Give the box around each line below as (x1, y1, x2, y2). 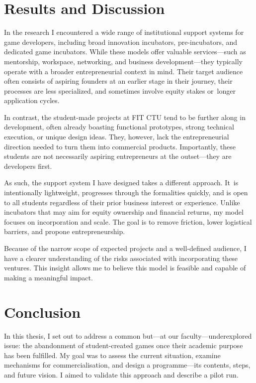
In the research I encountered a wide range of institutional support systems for (4, 27, 244, 37)
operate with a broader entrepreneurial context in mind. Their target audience (4, 66, 243, 76)
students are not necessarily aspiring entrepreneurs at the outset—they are (4, 151, 232, 161)
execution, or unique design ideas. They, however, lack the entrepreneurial (4, 131, 229, 142)
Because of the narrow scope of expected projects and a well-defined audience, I (4, 243, 247, 253)
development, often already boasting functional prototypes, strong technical (4, 122, 234, 132)
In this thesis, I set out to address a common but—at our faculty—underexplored (4, 330, 252, 341)
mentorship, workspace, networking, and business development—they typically (4, 56, 243, 66)
